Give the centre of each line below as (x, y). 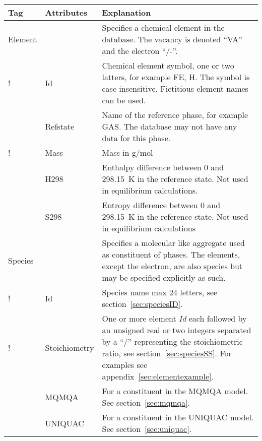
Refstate (60, 126)
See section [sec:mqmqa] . (146, 402)
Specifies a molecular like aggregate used (173, 243)
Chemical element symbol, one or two (168, 65)
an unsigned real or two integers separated (177, 330)
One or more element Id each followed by (174, 318)
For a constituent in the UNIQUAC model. (178, 417)
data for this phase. (136, 138)
